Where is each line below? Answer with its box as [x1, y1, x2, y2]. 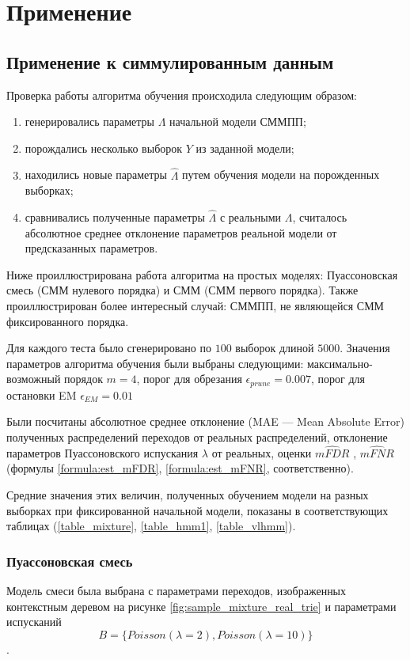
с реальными [219, 208, 282, 225]
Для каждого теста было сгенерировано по [6, 339, 211, 356]
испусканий [6, 613, 62, 630]
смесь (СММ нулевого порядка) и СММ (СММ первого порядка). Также [6, 282, 359, 298]
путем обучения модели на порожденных [182, 166, 380, 183]
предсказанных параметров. [25, 240, 158, 256]
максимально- [307, 355, 373, 371]
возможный [6, 370, 61, 387]
